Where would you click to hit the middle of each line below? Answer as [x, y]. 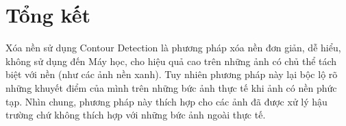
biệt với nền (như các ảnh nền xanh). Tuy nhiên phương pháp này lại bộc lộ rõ [172, 74]
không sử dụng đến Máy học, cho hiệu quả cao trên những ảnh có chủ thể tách [171, 61]
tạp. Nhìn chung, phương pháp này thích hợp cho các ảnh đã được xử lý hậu [166, 101]
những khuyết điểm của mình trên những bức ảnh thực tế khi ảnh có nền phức [171, 87]
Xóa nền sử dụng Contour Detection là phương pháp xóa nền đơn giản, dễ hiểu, [173, 48]
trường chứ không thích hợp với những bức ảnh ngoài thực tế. [136, 115]
